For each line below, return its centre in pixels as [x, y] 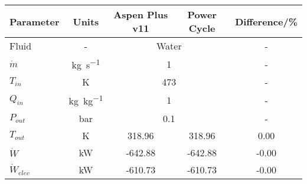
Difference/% [266, 21]
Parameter [35, 21]
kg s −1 [86, 64]
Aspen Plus [141, 14]
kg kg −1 [86, 100]
